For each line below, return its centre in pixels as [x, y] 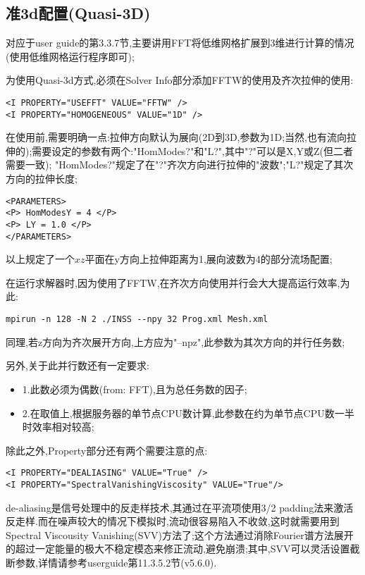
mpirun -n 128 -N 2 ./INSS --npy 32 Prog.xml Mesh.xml [137, 320]
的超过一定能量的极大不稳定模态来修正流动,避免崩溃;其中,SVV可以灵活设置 [178, 549]
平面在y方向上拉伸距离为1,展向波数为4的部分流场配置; [209, 259]
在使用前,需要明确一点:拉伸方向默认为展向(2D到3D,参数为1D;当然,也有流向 [176, 137]
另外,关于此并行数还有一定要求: [78, 365]
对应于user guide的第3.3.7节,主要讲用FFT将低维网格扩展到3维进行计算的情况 [180, 43]
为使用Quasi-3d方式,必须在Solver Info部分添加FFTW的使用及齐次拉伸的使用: [180, 80]
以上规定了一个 [40, 259]
